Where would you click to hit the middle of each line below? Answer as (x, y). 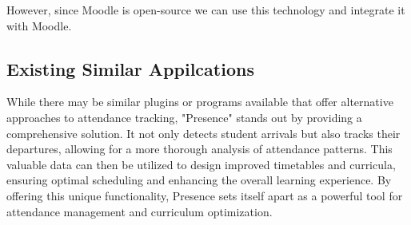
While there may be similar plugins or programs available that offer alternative (200, 102)
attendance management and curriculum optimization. (140, 211)
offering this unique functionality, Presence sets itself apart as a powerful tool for (205, 195)
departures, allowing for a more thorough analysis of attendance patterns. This (200, 149)
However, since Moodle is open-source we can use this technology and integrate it (206, 10)
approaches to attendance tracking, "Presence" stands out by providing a (184, 117)
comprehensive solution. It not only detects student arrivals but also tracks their (204, 133)
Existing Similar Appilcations (130, 68)
